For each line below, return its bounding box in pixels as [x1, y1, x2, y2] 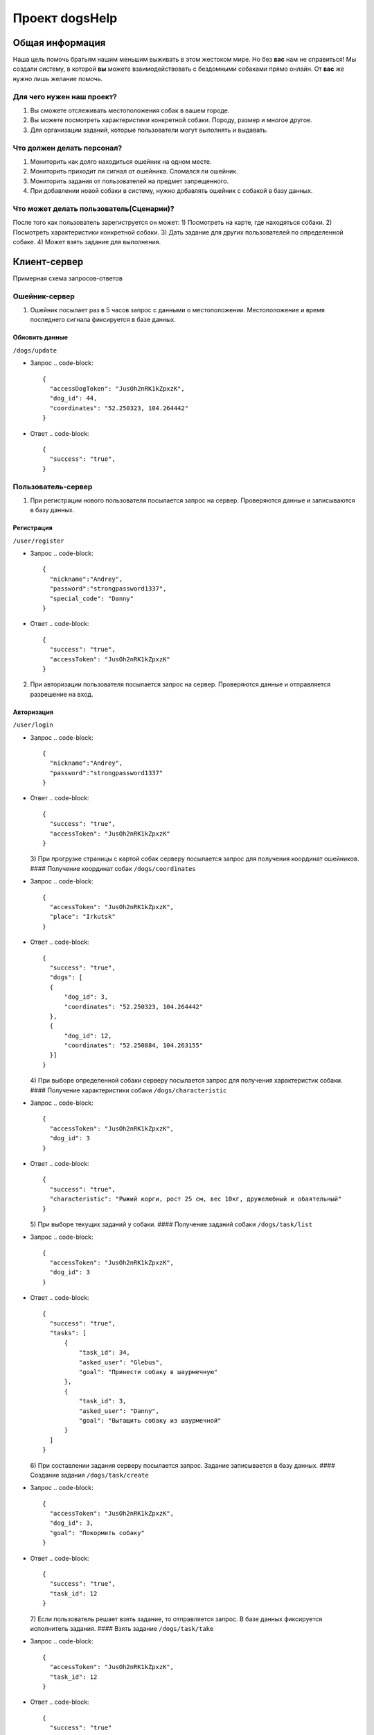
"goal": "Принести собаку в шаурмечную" [78, 1368, 218, 1376]
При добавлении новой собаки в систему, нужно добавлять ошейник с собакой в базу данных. [30, 187, 313, 195]
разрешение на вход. [30, 690, 93, 698]
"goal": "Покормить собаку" [49, 1529, 145, 1537]
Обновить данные [12, 333, 69, 341]
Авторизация [12, 708, 53, 716]
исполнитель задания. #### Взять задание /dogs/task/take [30, 1624, 214, 1632]
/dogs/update [12, 346, 57, 354]
